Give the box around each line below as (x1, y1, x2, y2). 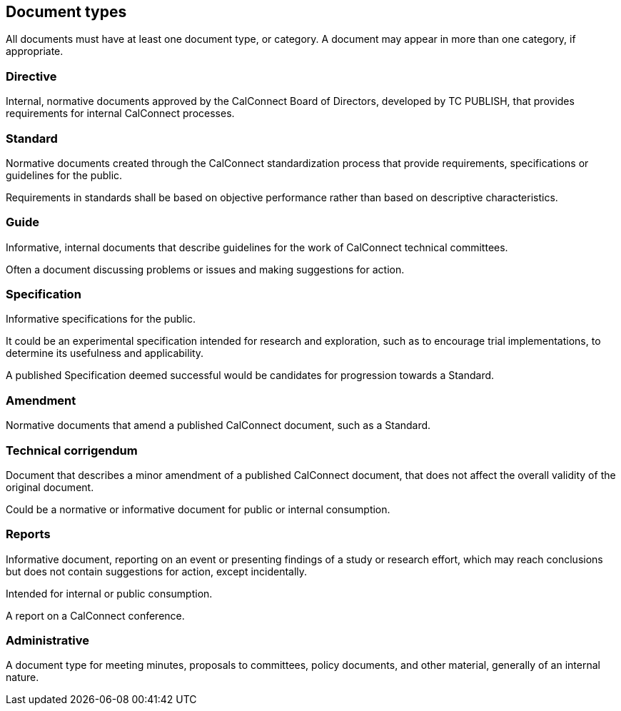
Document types (6, 3, 127, 21)
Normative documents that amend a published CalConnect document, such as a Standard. (6, 419, 431, 432)
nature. (6, 671, 39, 684)
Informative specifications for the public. (6, 313, 196, 326)
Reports (6, 527, 51, 542)
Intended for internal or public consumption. (6, 587, 213, 600)
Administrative (6, 633, 89, 648)
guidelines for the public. (6, 168, 123, 181)
